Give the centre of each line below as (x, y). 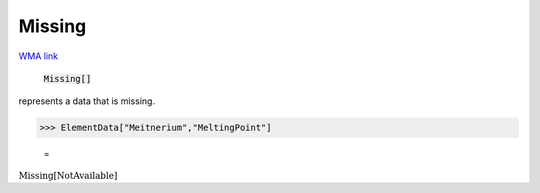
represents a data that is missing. (86, 101)
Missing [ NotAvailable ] (68, 175)
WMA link (38, 56)
